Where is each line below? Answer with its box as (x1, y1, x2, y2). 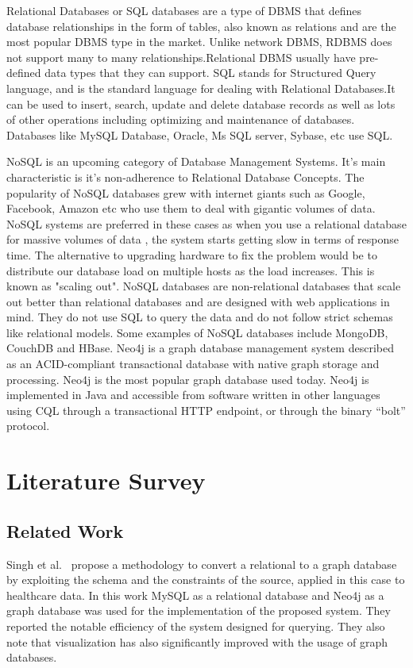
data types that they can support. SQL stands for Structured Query (44, 64, 376, 81)
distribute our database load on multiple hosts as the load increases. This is (6, 262, 375, 278)
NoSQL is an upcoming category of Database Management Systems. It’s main (6, 153, 386, 170)
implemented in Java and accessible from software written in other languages (6, 386, 380, 403)
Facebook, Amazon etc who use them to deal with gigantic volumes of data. (6, 200, 376, 217)
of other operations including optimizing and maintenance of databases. (6, 111, 355, 128)
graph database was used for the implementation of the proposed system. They (6, 602, 391, 619)
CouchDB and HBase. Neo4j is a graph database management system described (6, 340, 394, 356)
